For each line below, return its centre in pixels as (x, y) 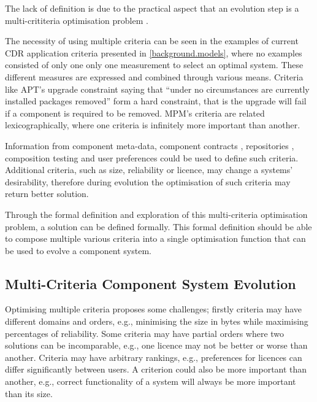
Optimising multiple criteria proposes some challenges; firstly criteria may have (154, 309)
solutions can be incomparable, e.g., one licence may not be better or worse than (156, 345)
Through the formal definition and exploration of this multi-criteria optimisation (156, 214)
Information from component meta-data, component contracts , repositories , (150, 145)
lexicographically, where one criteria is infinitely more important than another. (153, 125)
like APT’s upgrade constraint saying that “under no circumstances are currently (157, 89)
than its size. (29, 393)
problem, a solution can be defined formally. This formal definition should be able (158, 226)
